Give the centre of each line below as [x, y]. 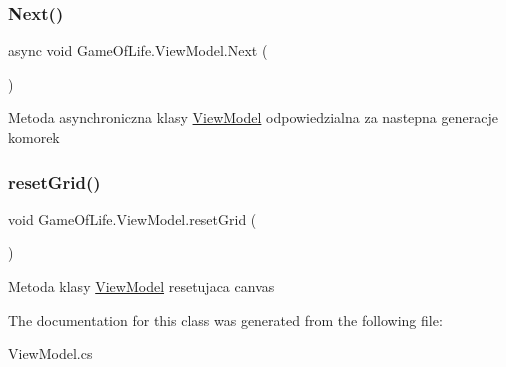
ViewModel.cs [50, 353]
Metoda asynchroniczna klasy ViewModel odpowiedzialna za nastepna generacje [253, 117]
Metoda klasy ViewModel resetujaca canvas [141, 286]
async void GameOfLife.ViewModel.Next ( [138, 50]
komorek [34, 137]
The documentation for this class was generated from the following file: [225, 319]
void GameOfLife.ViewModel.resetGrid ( [132, 218]
